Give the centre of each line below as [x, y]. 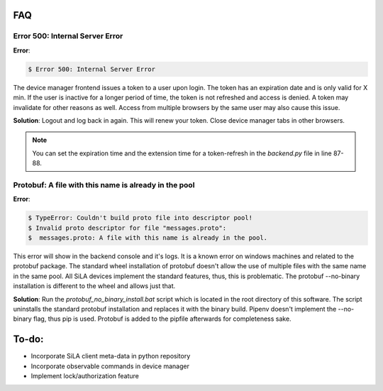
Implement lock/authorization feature [85, 376]
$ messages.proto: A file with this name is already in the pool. [148, 237]
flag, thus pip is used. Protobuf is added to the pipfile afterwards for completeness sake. [162, 319]
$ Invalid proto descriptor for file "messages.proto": [127, 228]
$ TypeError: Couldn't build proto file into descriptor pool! [140, 218]
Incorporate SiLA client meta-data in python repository [111, 356]
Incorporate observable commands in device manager [110, 366]
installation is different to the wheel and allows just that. [94, 286]
